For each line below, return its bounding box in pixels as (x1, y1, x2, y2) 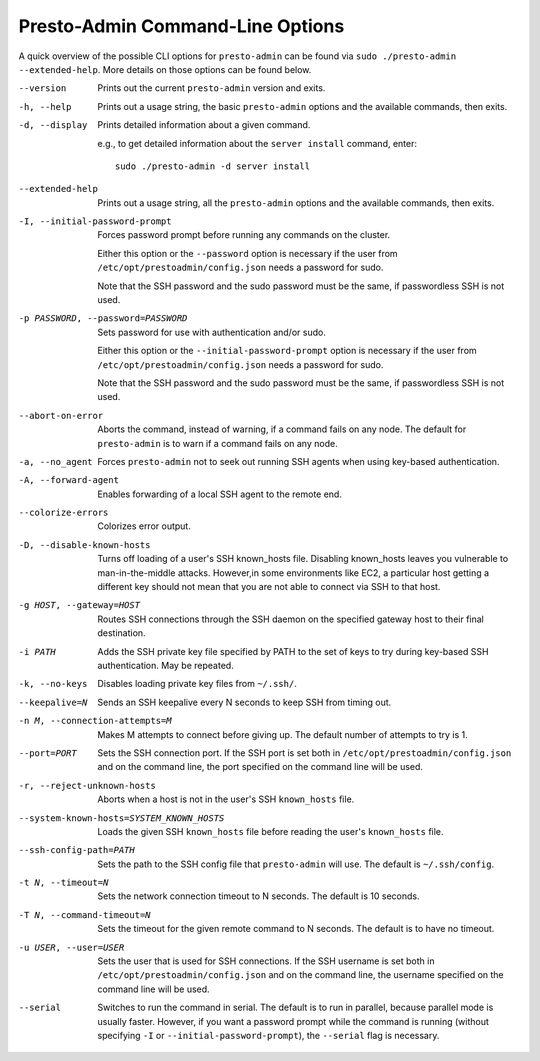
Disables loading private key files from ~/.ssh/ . (97, 678, 297, 690)
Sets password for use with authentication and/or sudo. (97, 326, 327, 338)
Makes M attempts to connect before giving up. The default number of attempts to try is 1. (97, 728, 469, 740)
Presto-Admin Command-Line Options (18, 15, 345, 37)
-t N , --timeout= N (18, 877, 109, 889)
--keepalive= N (18, 696, 88, 708)
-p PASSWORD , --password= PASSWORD (18, 313, 188, 324)
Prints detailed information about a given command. (97, 119, 311, 131)
